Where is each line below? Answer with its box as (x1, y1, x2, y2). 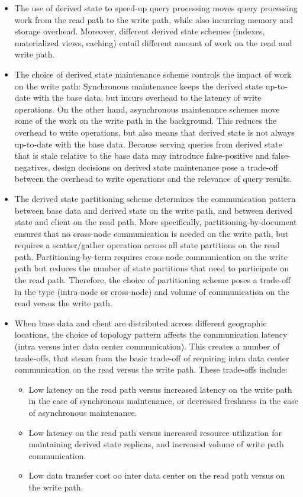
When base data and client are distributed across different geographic (14, 316, 267, 329)
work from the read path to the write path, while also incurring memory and (14, 13, 293, 25)
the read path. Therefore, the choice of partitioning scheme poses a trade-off (14, 274, 291, 286)
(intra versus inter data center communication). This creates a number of (14, 340, 280, 352)
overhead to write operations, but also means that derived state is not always (14, 126, 295, 138)
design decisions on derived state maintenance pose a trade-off (53, 161, 278, 173)
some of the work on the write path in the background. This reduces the (14, 114, 277, 127)
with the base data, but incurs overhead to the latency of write (33, 91, 262, 104)
